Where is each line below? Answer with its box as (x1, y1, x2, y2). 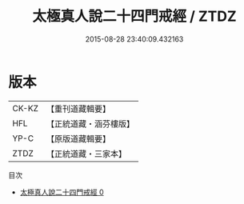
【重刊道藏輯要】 (46, 103, 110, 114)
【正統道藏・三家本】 (46, 148, 126, 159)
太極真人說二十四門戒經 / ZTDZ (31, 7, 238, 26)
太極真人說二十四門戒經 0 (19, 187, 104, 197)
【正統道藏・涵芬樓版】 (46, 118, 134, 129)
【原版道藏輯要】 (46, 133, 110, 144)
